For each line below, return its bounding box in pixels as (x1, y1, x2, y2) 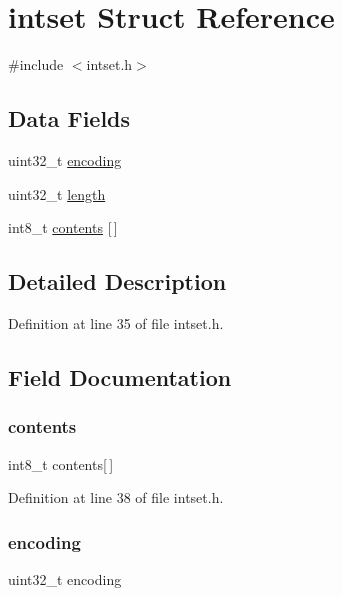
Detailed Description (8, 266, 227, 297)
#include (8, 54, 64, 75)
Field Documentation (8, 361, 232, 392)
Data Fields (8, 103, 131, 134)
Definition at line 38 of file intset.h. (8, 487, 224, 508)
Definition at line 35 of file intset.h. (8, 312, 224, 333)
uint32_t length (8, 183, 106, 204)
